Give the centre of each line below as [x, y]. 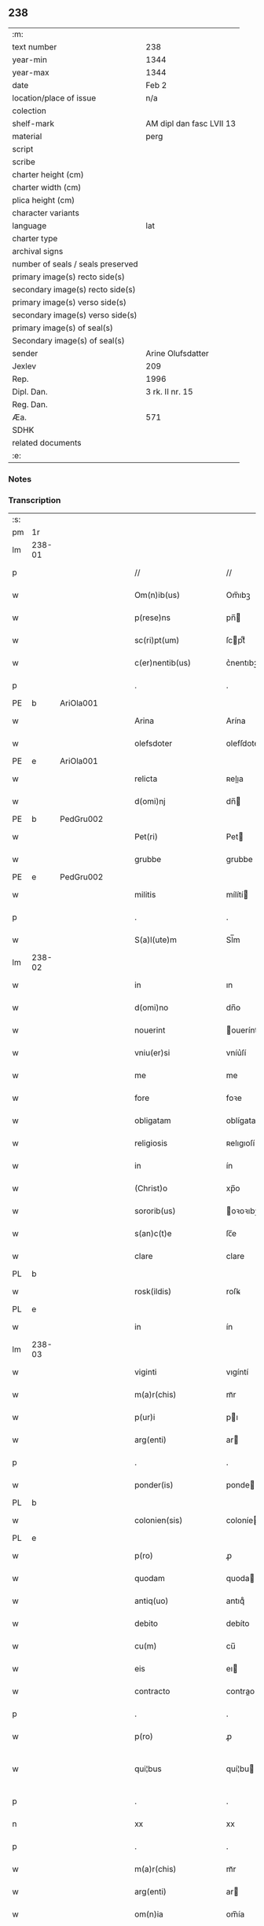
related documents [47, 442]
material [27, 136]
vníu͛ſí [236, 1053]
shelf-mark [33, 123]
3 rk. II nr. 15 [170, 391]
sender [25, 353]
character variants [46, 213]
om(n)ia [149, 1914]
